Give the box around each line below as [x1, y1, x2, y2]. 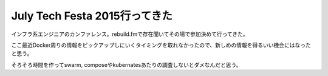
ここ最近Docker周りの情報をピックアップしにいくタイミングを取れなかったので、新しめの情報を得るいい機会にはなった [11, 41, 311, 49]
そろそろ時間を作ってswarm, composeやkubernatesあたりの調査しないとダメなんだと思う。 [11, 61, 242, 68]
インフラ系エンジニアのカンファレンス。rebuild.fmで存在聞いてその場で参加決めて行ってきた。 [11, 30, 248, 38]
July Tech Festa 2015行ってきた [11, 9, 173, 22]
